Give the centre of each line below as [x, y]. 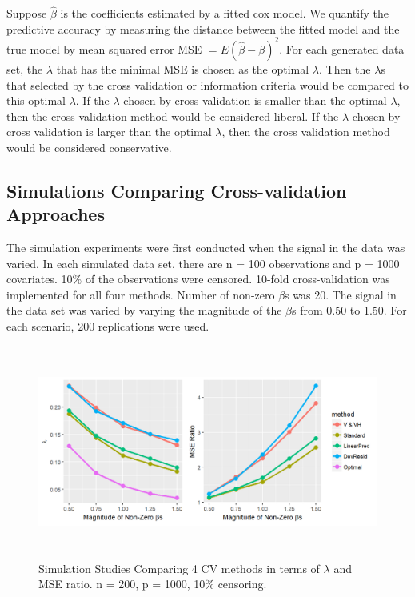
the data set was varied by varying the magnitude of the [144, 310]
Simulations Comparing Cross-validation [177, 190]
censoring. [242, 584]
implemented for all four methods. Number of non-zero [141, 294]
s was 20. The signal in [341, 294]
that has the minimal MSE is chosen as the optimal [183, 68]
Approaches [56, 214]
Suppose [27, 13]
